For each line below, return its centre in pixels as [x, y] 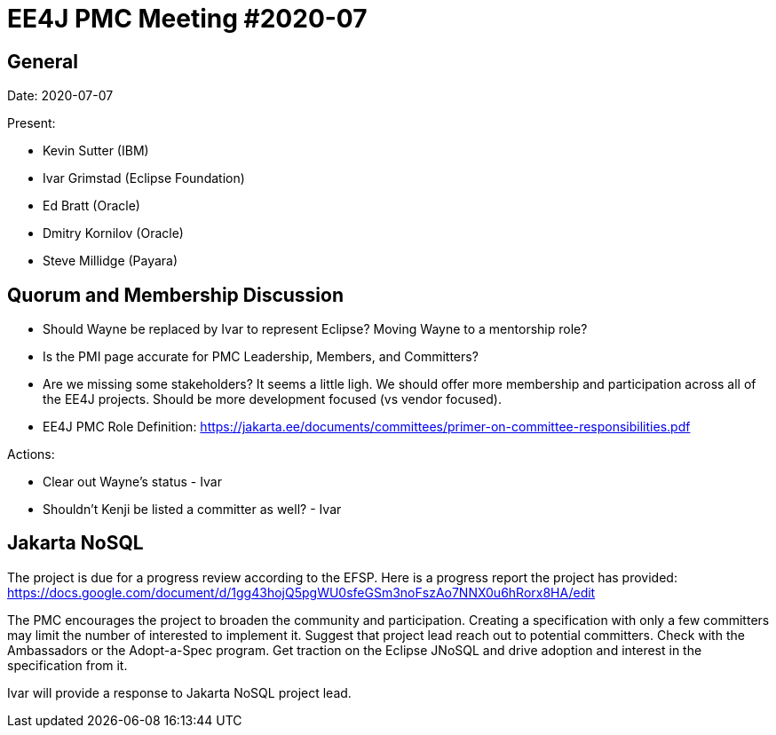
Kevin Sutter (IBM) [96, 151]
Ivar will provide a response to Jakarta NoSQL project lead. [179, 692]
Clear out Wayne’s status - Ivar [133, 482]
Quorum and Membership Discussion [175, 295]
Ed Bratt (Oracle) [91, 206]
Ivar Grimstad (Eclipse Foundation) [144, 178]
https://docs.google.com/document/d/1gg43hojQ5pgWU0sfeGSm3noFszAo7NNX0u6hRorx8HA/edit [301, 592]
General [43, 61]
